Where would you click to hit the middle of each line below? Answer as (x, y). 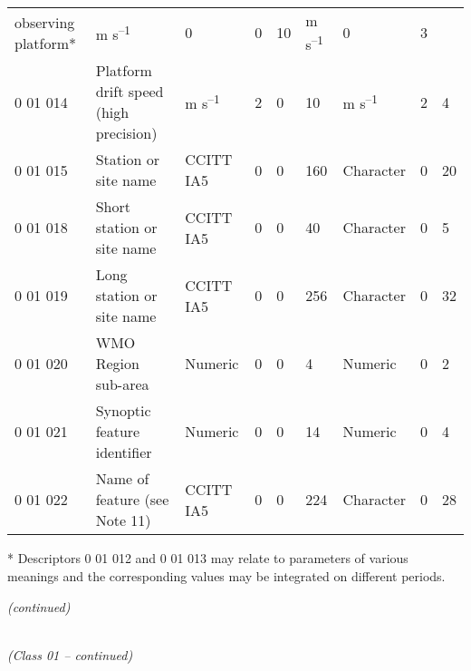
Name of (122, 479)
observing (45, 22)
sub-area (122, 384)
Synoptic (123, 411)
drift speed (130, 92)
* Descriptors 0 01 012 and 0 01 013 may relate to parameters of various (208, 558)
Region (117, 364)
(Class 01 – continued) (70, 654)
